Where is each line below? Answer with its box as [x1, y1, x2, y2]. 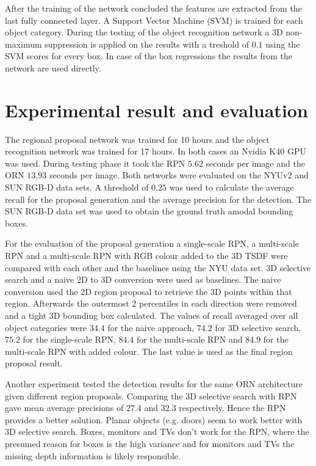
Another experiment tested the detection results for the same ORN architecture [5, 377, 303, 390]
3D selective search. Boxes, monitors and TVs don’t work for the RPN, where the [5, 425, 309, 438]
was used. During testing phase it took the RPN [5, 156, 185, 169]
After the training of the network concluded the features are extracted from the [5, 2, 302, 14]
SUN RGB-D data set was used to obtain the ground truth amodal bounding [5, 205, 293, 217]
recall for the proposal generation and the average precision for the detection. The [5, 192, 312, 205]
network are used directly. [5, 61, 101, 74]
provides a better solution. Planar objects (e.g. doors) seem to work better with [5, 413, 303, 426]
